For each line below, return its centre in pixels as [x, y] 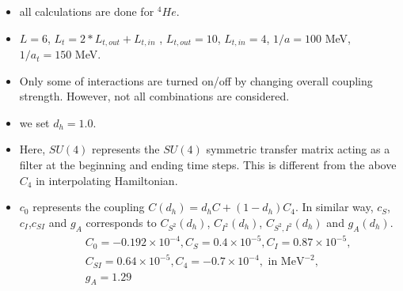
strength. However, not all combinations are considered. [154, 96]
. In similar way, [335, 207]
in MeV [286, 262]
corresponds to [121, 222]
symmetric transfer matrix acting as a [298, 149]
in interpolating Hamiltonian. [107, 180]
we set [34, 122]
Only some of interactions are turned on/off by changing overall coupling [196, 80]
